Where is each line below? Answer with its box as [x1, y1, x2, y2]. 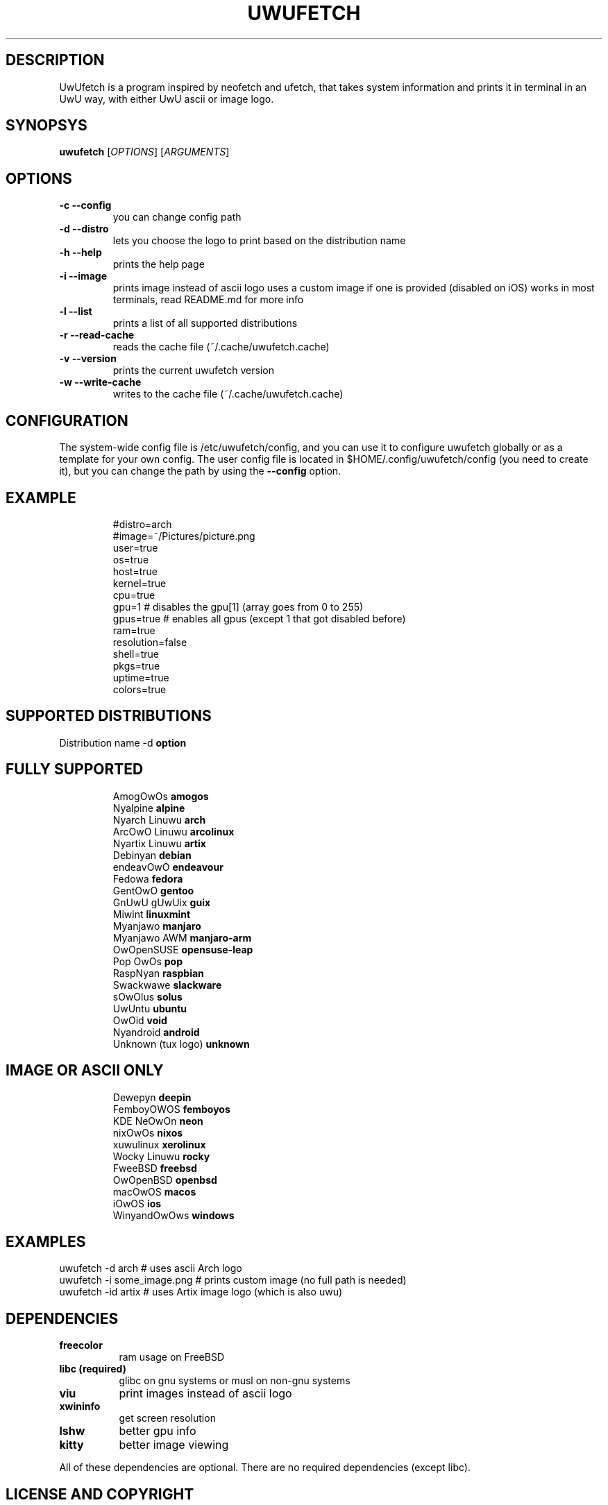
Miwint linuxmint [112, 908, 191, 920]
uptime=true [112, 671, 169, 683]
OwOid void [112, 1014, 167, 1026]
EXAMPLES [6, 1232, 86, 1250]
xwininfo [59, 1400, 101, 1413]
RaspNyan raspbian [112, 967, 204, 979]
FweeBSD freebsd [112, 1162, 197, 1174]
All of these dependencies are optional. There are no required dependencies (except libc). [59, 1461, 471, 1474]
